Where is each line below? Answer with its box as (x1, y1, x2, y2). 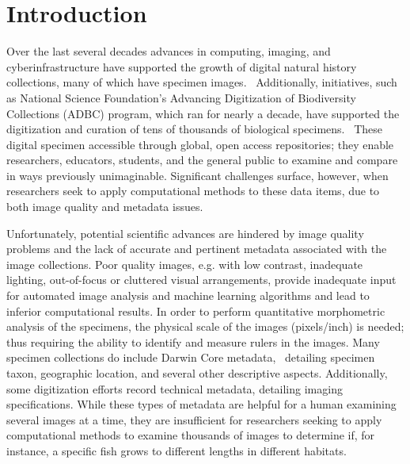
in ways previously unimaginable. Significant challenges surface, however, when (6, 167, 389, 183)
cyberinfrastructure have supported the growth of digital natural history (6, 58, 357, 75)
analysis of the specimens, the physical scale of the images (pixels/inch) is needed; (6, 318, 404, 335)
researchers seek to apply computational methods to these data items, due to (6, 182, 380, 199)
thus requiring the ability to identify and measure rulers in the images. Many (6, 333, 380, 350)
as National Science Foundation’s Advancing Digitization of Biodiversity (6, 89, 356, 105)
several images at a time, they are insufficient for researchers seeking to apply (6, 411, 382, 428)
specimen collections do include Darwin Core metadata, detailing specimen (6, 349, 375, 366)
